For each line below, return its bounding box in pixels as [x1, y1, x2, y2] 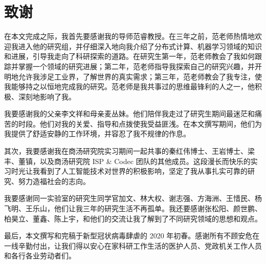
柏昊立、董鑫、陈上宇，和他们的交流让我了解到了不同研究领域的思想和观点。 [4, 213, 262, 224]
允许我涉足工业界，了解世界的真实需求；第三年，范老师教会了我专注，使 [18, 71, 262, 82]
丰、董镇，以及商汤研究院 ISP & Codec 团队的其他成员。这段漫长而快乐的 [4, 155, 251, 166]
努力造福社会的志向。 [18, 175, 90, 186]
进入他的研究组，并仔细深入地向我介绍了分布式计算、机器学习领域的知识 [18, 40, 262, 51]
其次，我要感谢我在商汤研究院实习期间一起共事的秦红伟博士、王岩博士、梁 [4, 146, 255, 156]
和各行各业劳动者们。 [4, 250, 76, 261]
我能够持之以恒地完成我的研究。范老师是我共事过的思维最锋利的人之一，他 [4, 81, 255, 92]
